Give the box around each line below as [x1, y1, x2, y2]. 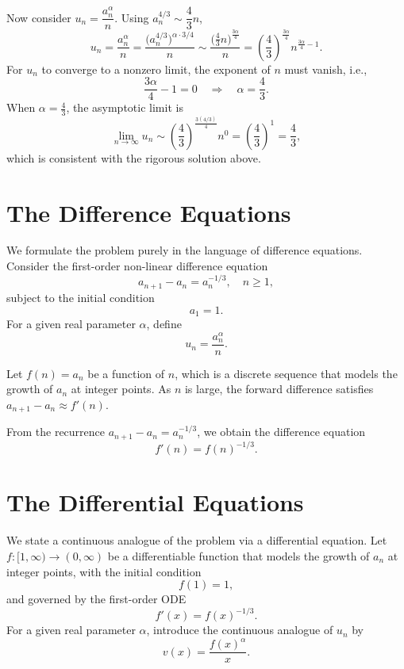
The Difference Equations [6, 196, 291, 228]
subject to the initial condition [6, 289, 155, 305]
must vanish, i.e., [284, 60, 367, 77]
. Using [114, 9, 149, 25]
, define [146, 315, 182, 331]
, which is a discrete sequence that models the [175, 365, 398, 381]
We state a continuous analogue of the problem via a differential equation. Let [6, 532, 387, 549]
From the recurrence [6, 423, 106, 440]
